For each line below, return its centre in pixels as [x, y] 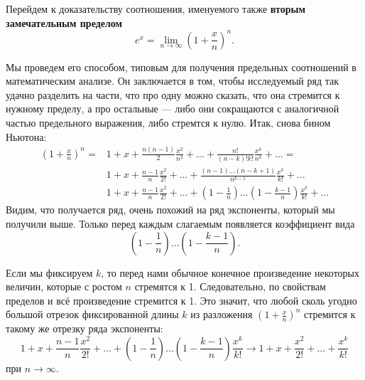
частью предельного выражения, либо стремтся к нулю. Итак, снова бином [168, 123]
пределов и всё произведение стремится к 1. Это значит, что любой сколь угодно [181, 300]
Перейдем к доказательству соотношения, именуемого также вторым [156, 9]
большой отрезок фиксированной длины [92, 314]
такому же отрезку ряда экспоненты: [85, 328]
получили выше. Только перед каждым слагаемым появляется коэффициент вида [180, 224]
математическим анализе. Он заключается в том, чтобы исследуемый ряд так [172, 81]
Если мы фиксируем [49, 272]
